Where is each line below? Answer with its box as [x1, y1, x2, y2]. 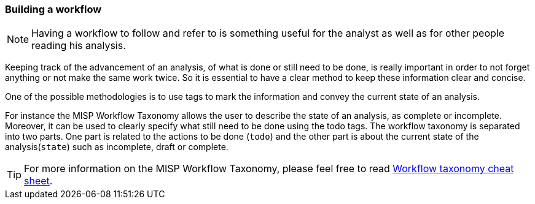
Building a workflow [5, 3, 102, 15]
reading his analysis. [31, 39, 126, 52]
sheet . [24, 175, 53, 187]
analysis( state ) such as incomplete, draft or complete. [5, 142, 228, 153]
